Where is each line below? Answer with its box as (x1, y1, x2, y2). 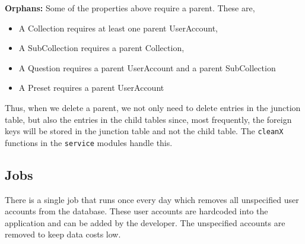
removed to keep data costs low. (5, 228, 121, 240)
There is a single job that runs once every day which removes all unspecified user (5, 193, 299, 205)
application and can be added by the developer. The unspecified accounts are (5, 216, 285, 229)
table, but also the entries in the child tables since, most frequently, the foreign (5, 113, 292, 125)
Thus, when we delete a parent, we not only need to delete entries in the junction (5, 101, 301, 113)
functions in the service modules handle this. (5, 136, 173, 148)
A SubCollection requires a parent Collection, (18, 42, 185, 54)
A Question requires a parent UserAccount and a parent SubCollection (18, 61, 276, 74)
